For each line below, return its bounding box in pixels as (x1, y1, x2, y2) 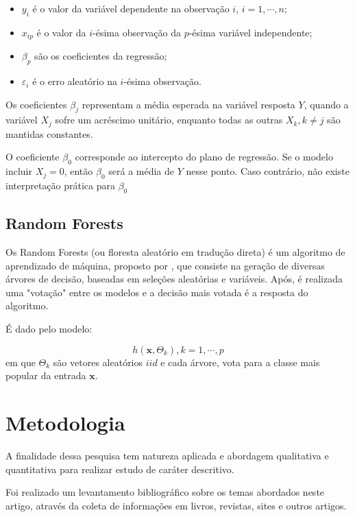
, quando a (304, 97, 349, 111)
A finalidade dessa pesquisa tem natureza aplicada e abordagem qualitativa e (5, 448, 329, 462)
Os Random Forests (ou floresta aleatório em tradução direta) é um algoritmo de (5, 245, 345, 259)
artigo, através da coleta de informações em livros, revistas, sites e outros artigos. (5, 498, 347, 512)
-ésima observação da (93, 25, 181, 39)
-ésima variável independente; (188, 25, 313, 39)
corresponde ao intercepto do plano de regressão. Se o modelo (75, 149, 333, 164)
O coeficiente (5, 149, 60, 164)
